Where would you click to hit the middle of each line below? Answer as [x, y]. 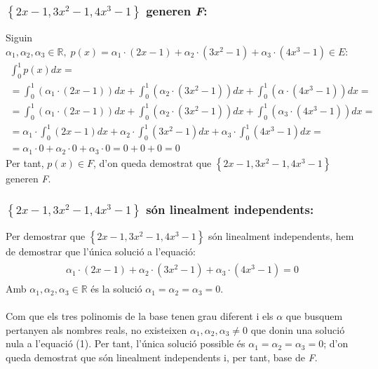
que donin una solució [298, 329]
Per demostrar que [46, 236]
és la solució [116, 289]
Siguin [19, 38]
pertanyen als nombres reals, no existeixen [96, 329]
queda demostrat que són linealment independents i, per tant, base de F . [162, 357]
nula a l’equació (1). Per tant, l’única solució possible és [126, 343]
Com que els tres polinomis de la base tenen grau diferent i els [140, 316]
